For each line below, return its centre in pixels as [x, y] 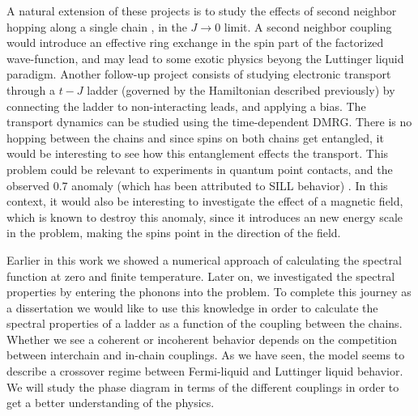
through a [31, 89]
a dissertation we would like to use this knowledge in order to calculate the [192, 307]
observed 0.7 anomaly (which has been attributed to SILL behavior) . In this [197, 185]
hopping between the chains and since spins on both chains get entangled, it [195, 137]
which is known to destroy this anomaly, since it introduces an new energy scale [205, 216]
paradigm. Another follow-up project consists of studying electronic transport [199, 74]
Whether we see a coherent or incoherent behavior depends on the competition [202, 339]
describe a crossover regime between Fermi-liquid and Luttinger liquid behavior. [205, 371]
